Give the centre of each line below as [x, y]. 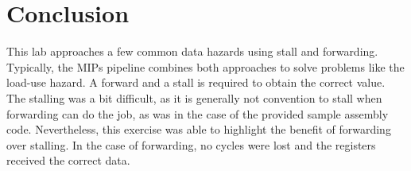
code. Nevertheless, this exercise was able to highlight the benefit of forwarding [199, 129]
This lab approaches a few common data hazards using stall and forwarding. [192, 51]
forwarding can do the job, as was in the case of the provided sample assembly [198, 113]
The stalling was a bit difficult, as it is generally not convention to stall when [194, 97]
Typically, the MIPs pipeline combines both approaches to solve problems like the [205, 66]
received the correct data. [68, 160]
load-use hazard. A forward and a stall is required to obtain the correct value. [196, 82]
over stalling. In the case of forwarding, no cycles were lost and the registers [191, 144]
